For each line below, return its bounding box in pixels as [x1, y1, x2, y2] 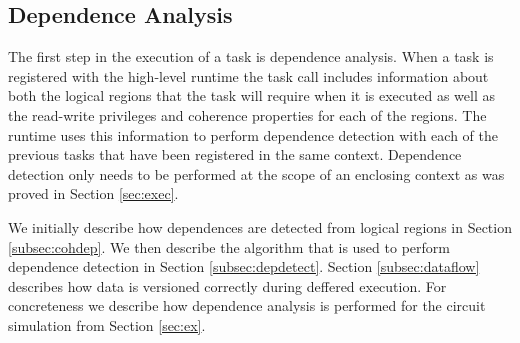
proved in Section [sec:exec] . [8, 183, 179, 204]
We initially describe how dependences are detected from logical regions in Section [8, 216, 512, 237]
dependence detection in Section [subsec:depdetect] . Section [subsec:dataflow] [8, 256, 480, 277]
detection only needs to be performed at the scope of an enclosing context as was [8, 163, 505, 184]
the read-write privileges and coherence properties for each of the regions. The [8, 104, 487, 125]
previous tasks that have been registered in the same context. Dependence [8, 144, 462, 165]
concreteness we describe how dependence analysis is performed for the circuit [8, 295, 486, 316]
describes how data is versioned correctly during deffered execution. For [8, 275, 447, 296]
